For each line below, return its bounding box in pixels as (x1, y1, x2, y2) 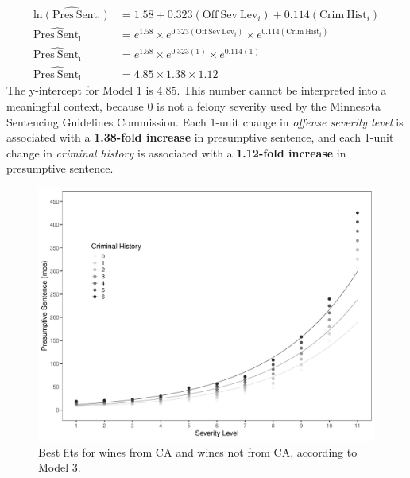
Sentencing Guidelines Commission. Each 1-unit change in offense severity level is (6, 113, 404, 130)
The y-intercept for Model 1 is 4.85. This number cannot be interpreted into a (6, 82, 387, 99)
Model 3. (38, 459, 81, 476)
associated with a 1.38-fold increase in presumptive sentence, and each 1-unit (6, 129, 394, 146)
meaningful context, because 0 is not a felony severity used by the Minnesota (6, 97, 381, 114)
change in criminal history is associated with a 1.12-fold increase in (6, 144, 346, 161)
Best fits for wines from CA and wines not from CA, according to (38, 443, 358, 460)
